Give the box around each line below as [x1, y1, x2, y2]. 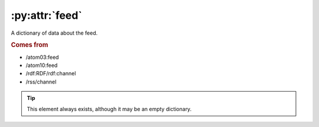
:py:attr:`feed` [11, 9, 82, 22]
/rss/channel [25, 78, 57, 85]
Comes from [11, 41, 48, 49]
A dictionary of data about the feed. [11, 29, 98, 36]
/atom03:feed [25, 54, 59, 61]
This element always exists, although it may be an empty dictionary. [27, 105, 192, 112]
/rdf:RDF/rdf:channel [25, 70, 76, 77]
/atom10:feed [25, 62, 58, 69]
